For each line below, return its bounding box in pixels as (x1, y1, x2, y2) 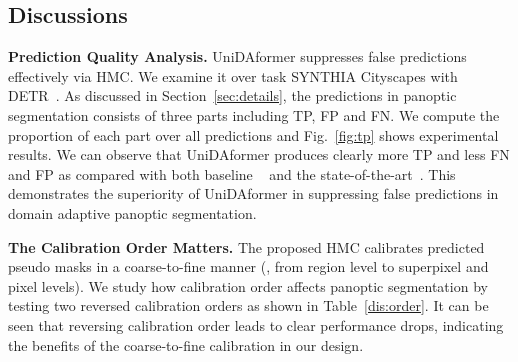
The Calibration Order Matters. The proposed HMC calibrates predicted (8, 236, 485, 257)
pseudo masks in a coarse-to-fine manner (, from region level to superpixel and (8, 256, 489, 277)
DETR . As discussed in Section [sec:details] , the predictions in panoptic (8, 85, 457, 106)
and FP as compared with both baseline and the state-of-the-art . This (8, 163, 456, 184)
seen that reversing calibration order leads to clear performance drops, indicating (8, 314, 504, 335)
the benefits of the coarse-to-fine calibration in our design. (8, 334, 364, 355)
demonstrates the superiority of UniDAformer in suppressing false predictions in (8, 183, 499, 204)
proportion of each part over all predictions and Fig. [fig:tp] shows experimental (8, 124, 499, 145)
